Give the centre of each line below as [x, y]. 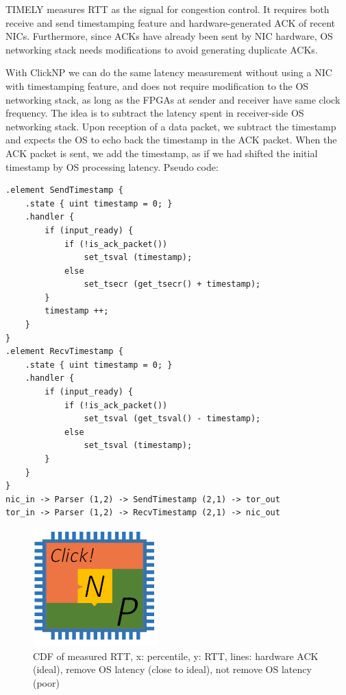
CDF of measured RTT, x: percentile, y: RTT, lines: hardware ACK [176, 656]
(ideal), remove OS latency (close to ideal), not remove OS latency [172, 669]
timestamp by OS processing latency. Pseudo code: [112, 166]
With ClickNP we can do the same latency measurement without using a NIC [169, 72]
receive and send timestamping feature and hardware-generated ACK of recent [171, 22]
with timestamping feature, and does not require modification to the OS [157, 85]
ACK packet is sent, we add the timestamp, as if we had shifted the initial [162, 153]
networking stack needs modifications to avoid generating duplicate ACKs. [162, 49]
